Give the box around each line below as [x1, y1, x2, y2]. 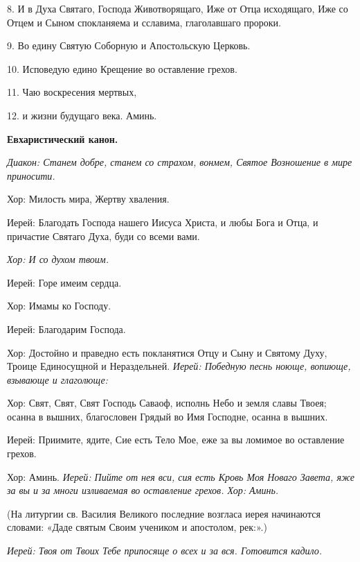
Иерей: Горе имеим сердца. [7, 275, 122, 289]
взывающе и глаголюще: [7, 372, 108, 386]
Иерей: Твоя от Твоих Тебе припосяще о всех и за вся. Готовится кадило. [7, 543, 323, 558]
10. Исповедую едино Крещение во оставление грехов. [7, 61, 237, 76]
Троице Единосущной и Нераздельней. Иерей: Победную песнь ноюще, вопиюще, [7, 359, 351, 373]
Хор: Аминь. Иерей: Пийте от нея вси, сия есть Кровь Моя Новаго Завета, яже [7, 469, 354, 484]
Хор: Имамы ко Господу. [7, 298, 111, 313]
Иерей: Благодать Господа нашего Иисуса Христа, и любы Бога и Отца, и [7, 214, 318, 229]
